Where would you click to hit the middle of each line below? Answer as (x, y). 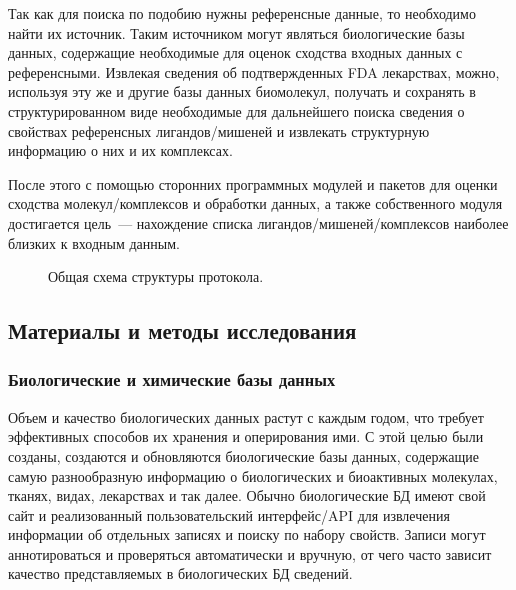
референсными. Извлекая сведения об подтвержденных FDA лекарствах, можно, (254, 71)
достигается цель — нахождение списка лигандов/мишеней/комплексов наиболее (258, 222)
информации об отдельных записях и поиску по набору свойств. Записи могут (247, 534)
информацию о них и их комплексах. (120, 150)
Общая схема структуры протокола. (156, 276)
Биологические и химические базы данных (172, 379)
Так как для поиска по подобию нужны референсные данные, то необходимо (242, 13)
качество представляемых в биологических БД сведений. (180, 573)
